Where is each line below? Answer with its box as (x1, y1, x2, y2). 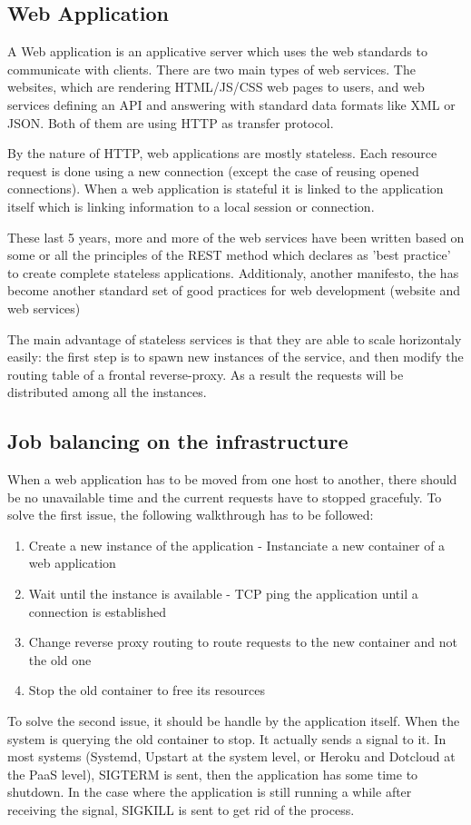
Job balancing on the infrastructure (7, 427, 348, 455)
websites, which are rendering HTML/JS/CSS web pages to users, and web (7, 77, 425, 96)
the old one (28, 650, 92, 669)
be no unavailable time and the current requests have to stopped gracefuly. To (7, 487, 442, 506)
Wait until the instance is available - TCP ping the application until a (28, 584, 418, 603)
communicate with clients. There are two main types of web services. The (7, 59, 416, 78)
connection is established (28, 601, 166, 621)
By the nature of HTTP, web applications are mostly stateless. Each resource (7, 144, 437, 163)
